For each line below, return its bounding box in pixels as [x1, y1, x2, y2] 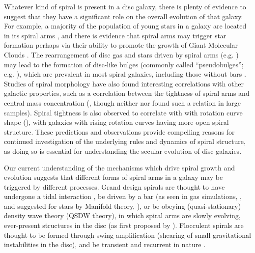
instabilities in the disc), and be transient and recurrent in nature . [4, 239, 206, 250]
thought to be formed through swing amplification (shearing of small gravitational [4, 229, 251, 240]
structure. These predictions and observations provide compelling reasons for [4, 126, 235, 137]
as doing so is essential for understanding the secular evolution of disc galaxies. [4, 145, 242, 156]
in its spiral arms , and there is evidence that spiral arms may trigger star [4, 30, 227, 40]
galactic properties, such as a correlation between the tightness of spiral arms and [4, 88, 250, 98]
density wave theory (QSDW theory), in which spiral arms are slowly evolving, [4, 210, 241, 221]
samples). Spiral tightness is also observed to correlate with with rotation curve [4, 107, 243, 117]
